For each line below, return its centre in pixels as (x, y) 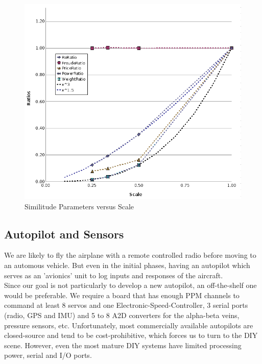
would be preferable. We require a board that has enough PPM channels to (122, 295)
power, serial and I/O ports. (48, 355)
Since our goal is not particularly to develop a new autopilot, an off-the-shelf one (130, 285)
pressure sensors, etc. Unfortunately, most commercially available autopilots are (129, 325)
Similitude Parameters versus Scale (79, 206)
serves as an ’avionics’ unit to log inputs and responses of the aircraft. (114, 275)
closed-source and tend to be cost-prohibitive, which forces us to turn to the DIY (131, 335)
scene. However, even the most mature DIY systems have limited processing (123, 345)
